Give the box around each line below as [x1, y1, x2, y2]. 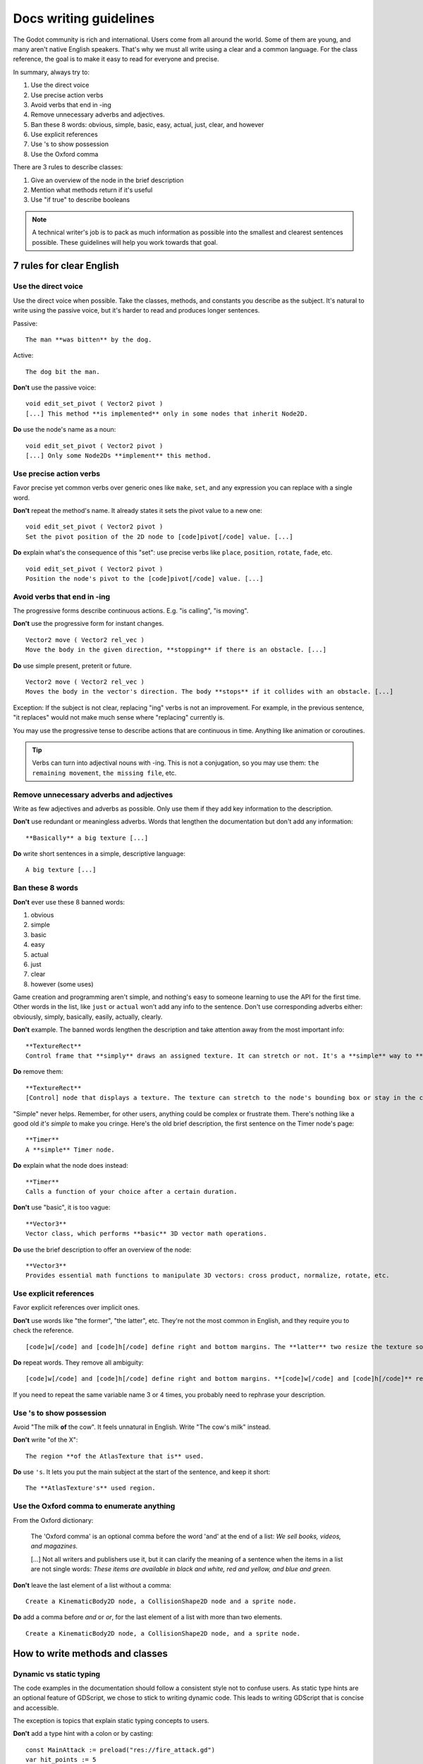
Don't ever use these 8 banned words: [13, 898, 125, 906]
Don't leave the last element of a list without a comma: [13, 1581, 172, 1589]
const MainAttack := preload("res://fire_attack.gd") [25, 1746, 215, 1753]
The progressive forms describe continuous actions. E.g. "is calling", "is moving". [13, 607, 249, 615]
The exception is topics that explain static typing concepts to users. [13, 1717, 209, 1725]
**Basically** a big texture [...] [25, 833, 149, 842]
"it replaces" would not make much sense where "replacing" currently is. [13, 713, 225, 722]
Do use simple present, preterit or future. [13, 661, 132, 670]
